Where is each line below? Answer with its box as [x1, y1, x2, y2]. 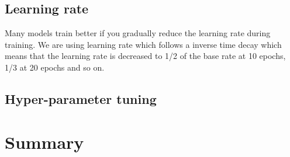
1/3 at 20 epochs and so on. [5, 61, 105, 73]
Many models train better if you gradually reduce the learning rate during [5, 27, 271, 39]
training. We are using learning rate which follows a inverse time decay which [5, 38, 282, 50]
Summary [5, 130, 84, 153]
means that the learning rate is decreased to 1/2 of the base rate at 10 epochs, [5, 50, 286, 62]
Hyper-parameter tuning [5, 89, 157, 107]
